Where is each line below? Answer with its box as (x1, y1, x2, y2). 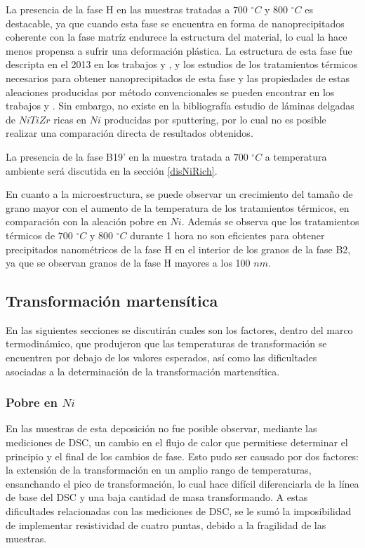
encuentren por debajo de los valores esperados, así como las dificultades (6, 350, 317, 365)
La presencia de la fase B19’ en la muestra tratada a (6, 149, 230, 163)
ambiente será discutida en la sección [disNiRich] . (6, 163, 218, 178)
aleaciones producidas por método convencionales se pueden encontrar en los (6, 84, 335, 99)
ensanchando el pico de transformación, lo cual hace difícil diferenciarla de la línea (6, 476, 359, 490)
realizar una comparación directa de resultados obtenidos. (6, 126, 253, 140)
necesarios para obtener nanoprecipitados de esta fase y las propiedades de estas (6, 70, 350, 85)
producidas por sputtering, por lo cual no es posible (104, 112, 326, 126)
